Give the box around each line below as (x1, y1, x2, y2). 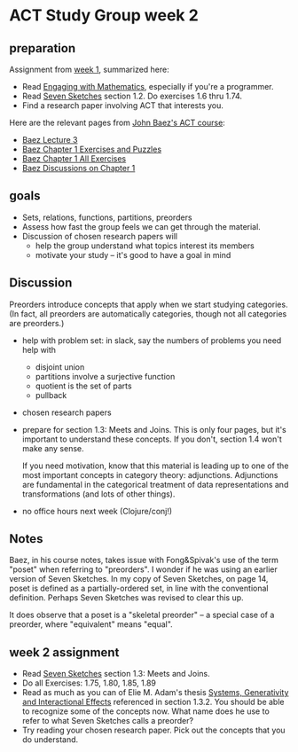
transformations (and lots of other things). (21, 489, 176, 499)
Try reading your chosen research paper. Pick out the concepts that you (21, 725, 286, 736)
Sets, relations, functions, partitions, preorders (21, 212, 192, 223)
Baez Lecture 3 (21, 135, 78, 145)
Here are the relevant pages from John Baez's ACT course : (9, 117, 226, 128)
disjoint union (35, 361, 85, 372)
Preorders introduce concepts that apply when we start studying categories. (9, 299, 288, 309)
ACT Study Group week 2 (9, 5, 200, 26)
